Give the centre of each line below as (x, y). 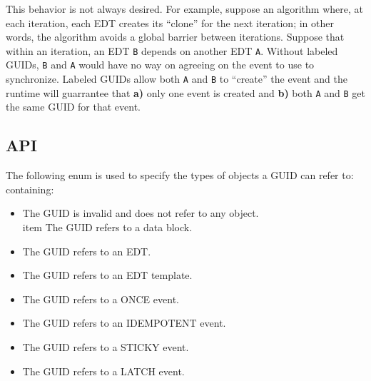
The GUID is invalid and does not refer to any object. (141, 213)
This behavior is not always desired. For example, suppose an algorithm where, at (184, 9)
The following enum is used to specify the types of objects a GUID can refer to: (180, 175)
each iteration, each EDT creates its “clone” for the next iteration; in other (170, 22)
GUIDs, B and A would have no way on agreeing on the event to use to (160, 65)
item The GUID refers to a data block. (107, 227)
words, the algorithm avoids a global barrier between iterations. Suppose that (175, 37)
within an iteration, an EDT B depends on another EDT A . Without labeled (172, 50)
